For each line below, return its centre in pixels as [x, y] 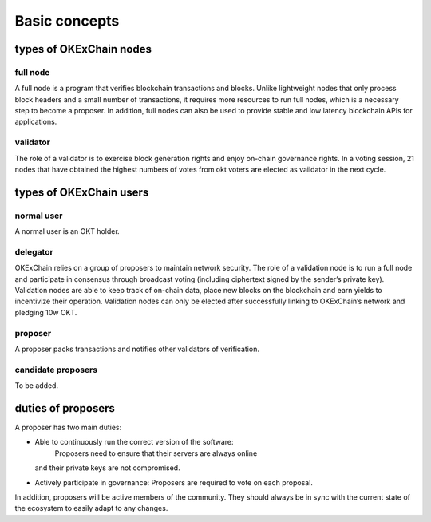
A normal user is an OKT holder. [67, 231]
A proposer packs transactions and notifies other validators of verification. [137, 349]
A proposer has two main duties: [68, 428]
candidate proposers [56, 370]
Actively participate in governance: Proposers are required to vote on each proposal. [174, 482]
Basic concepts [67, 21]
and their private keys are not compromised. [107, 468]
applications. [36, 122]
